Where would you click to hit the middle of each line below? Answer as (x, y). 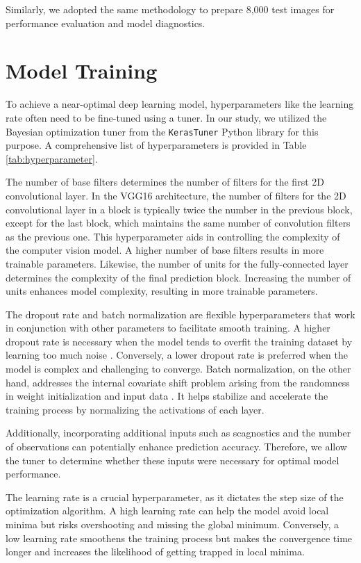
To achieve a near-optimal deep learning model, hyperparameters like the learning (180, 104)
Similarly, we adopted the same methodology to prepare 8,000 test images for (170, 9)
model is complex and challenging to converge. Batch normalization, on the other (178, 369)
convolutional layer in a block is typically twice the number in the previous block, (179, 209)
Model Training (82, 71)
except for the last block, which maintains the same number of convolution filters (178, 223)
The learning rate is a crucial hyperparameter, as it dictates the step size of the (175, 497)
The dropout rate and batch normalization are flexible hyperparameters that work (180, 314)
